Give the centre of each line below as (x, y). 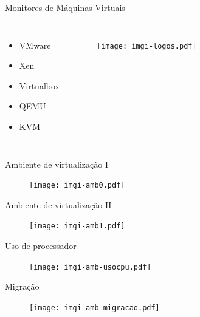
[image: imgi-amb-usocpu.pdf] (90, 267)
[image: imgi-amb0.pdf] (77, 186)
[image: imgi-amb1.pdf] (77, 226)
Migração (22, 286)
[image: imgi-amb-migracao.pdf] (95, 308)
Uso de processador (41, 246)
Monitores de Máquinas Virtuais (65, 7)
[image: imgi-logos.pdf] (147, 46)
